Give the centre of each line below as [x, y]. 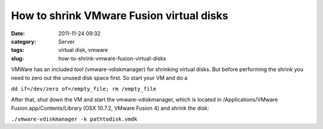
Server [66, 41]
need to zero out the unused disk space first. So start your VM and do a [99, 78]
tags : [18, 50]
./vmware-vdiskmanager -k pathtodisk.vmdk [74, 119]
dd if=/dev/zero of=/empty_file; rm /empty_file [84, 89]
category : [24, 41]
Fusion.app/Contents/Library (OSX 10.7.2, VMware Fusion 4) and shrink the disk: [110, 108]
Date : [18, 33]
